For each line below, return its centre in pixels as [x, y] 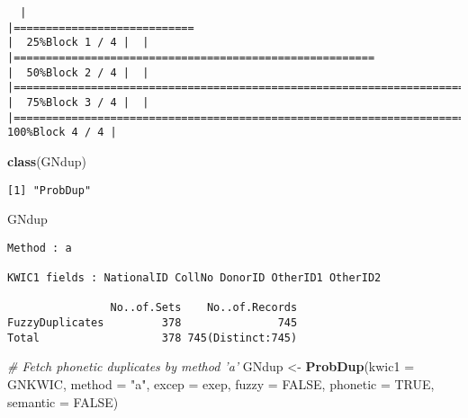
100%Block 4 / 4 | [62, 133]
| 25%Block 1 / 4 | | [78, 43]
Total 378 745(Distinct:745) [153, 338]
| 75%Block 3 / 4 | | [78, 102]
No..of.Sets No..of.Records [204, 308]
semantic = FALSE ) [63, 401]
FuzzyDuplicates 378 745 [153, 323]
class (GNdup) [47, 160]
